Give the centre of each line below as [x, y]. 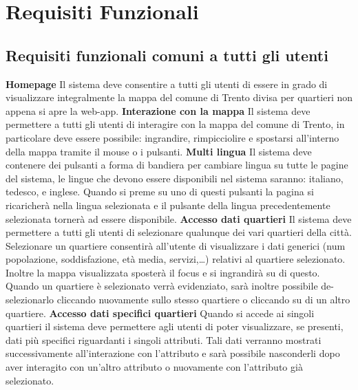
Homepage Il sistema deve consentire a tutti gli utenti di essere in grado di [167, 84]
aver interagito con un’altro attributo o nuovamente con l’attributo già [154, 367]
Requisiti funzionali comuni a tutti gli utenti [167, 55]
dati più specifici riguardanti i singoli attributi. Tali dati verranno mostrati [164, 339]
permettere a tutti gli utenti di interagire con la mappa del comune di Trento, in [175, 124]
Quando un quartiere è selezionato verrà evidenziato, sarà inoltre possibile [162, 286]
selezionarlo [30, 300]
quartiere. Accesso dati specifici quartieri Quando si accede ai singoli [160, 313]
